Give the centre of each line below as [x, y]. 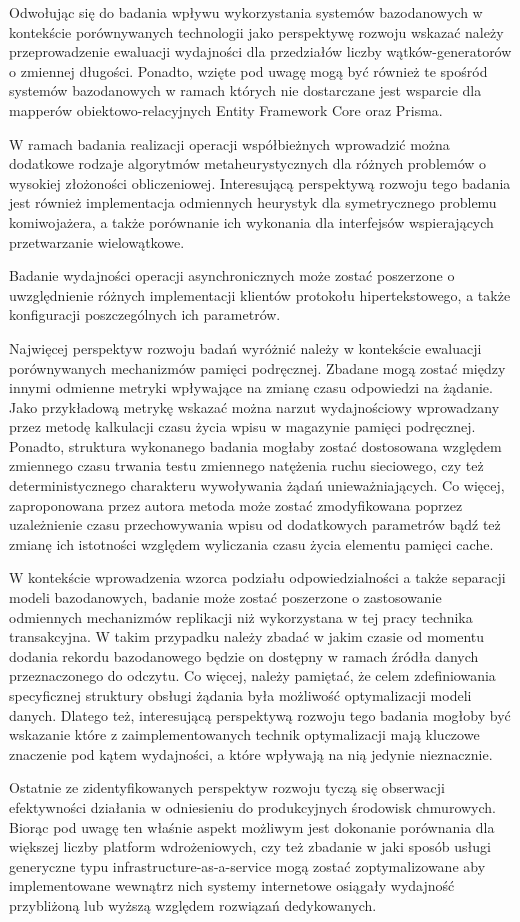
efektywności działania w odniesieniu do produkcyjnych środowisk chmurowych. [252, 806]
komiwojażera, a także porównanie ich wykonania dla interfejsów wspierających [251, 221]
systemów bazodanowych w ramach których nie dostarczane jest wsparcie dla [245, 90]
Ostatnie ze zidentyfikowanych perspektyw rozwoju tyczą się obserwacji [227, 787]
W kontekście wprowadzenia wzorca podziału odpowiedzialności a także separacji [257, 577]
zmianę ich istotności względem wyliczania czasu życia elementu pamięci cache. [251, 543]
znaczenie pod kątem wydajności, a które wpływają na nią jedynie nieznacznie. [251, 753]
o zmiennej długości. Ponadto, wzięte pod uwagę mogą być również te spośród [248, 70]
